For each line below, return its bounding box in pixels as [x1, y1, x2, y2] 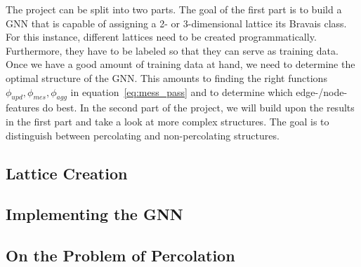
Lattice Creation [6, 162, 128, 184]
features [6, 100, 39, 115]
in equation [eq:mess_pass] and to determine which [70, 84, 293, 99]
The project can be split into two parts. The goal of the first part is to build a [6, 2, 342, 16]
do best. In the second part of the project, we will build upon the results [42, 100, 355, 115]
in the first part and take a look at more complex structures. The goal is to [6, 114, 329, 128]
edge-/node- [296, 84, 348, 99]
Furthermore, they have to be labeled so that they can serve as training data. [6, 43, 339, 57]
